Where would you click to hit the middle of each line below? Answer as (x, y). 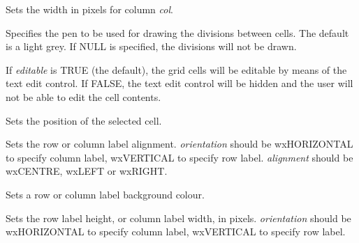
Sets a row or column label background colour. (105, 194)
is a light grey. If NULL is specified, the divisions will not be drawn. (151, 46)
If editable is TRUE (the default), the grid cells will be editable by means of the (176, 69)
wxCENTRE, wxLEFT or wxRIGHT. (87, 171)
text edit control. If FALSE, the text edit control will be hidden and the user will (179, 83)
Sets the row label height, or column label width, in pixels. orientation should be (178, 218)
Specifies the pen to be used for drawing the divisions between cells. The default (177, 32)
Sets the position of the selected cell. (84, 120)
